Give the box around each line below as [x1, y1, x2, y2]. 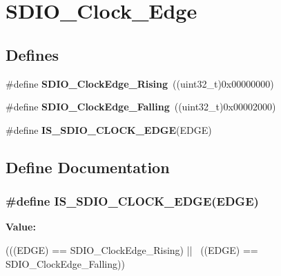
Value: [6, 219, 36, 234]
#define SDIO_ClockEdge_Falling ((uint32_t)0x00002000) [6, 99, 276, 114]
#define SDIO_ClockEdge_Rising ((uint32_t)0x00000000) [6, 76, 274, 90]
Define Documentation [6, 156, 170, 177]
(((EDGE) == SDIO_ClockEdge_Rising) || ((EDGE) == [6, 242, 258, 257]
